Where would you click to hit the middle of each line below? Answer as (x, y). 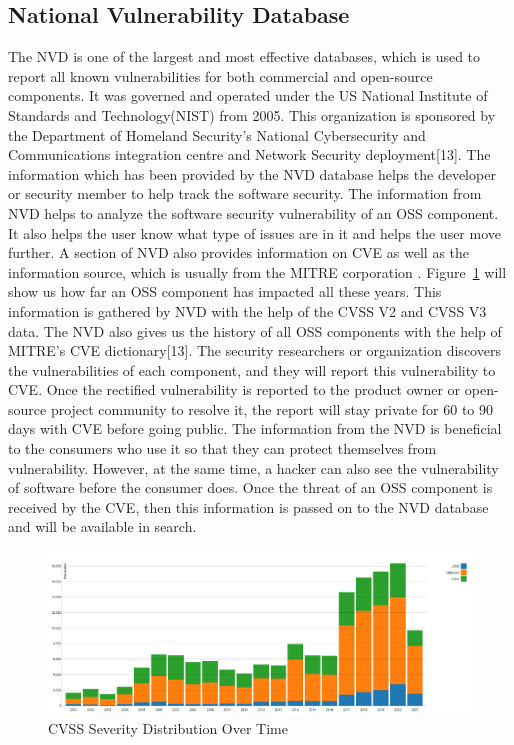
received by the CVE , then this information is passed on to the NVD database (248, 506)
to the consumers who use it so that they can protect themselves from (222, 448)
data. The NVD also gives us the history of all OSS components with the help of (255, 330)
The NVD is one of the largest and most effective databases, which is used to (244, 56)
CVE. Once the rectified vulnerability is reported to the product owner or (234, 389)
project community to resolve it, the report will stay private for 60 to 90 (272, 408)
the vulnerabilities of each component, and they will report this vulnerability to (252, 369)
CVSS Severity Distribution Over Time (168, 727)
